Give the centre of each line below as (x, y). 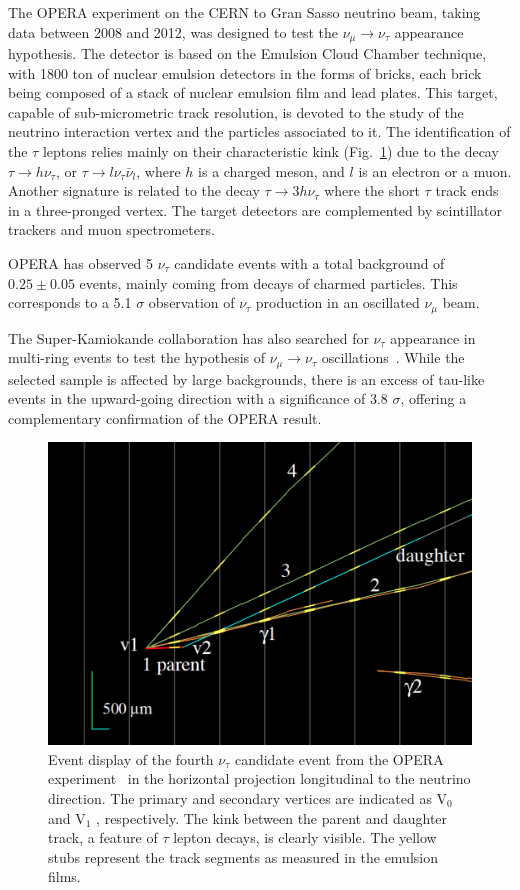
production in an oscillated (337, 302)
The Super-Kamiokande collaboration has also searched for (188, 337)
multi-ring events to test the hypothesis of (136, 357)
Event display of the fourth (131, 758)
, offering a (433, 398)
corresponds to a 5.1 (70, 302)
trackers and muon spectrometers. (111, 229)
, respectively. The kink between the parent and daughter (272, 817)
